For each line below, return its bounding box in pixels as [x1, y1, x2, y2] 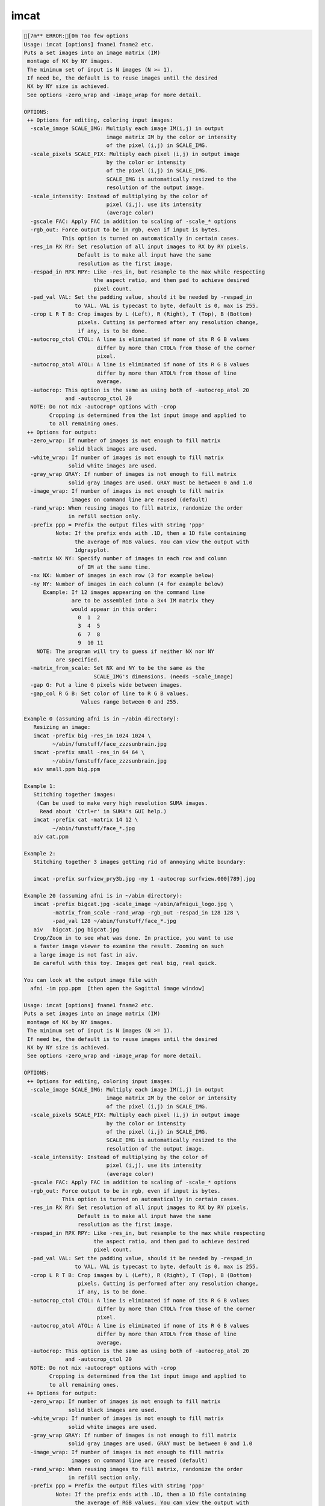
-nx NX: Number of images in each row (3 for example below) [30, 572, 215, 579]
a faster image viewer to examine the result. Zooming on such [33, 943, 224, 950]
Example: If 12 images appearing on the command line [43, 589, 205, 596]
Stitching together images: [33, 791, 117, 798]
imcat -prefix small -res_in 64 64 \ [33, 749, 144, 756]
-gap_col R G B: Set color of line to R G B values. [30, 690, 189, 697]
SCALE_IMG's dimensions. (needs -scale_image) [93, 673, 234, 680]
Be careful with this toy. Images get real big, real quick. [33, 960, 218, 967]
